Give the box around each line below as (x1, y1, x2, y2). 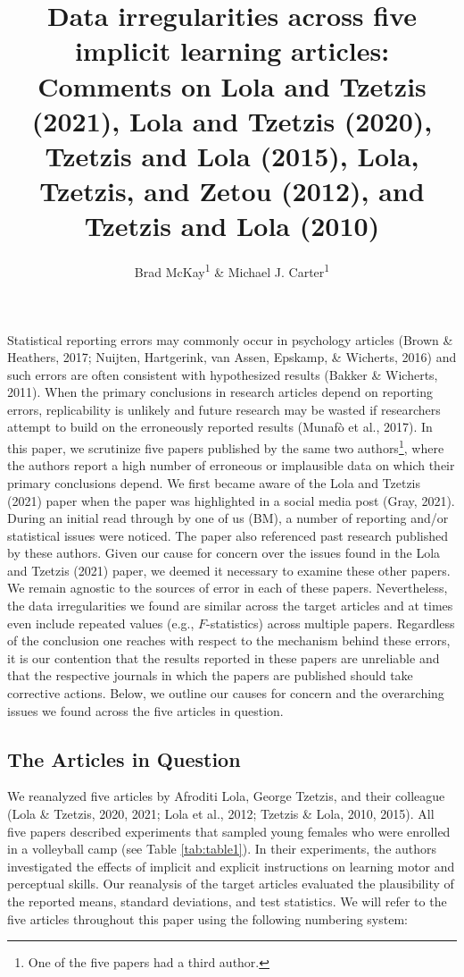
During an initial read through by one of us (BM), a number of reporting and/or (7, 509, 449, 527)
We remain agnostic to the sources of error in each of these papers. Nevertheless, (7, 578, 448, 597)
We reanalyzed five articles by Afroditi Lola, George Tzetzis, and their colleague (7, 787, 445, 805)
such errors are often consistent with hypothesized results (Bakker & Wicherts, (7, 365, 438, 383)
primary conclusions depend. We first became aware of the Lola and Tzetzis (7, 473, 421, 492)
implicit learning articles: (74, 32, 390, 69)
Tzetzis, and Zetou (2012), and (39, 173, 425, 209)
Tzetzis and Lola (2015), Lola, (45, 137, 419, 173)
